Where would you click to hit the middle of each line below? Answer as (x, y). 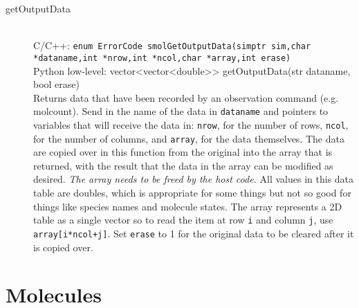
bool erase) (57, 84)
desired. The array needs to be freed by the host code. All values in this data (194, 179)
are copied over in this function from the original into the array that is (183, 152)
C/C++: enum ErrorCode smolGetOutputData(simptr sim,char (172, 45)
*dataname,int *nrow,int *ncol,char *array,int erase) (162, 58)
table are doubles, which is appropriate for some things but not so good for (192, 193)
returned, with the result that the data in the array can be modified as (183, 165)
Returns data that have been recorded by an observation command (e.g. (186, 97)
